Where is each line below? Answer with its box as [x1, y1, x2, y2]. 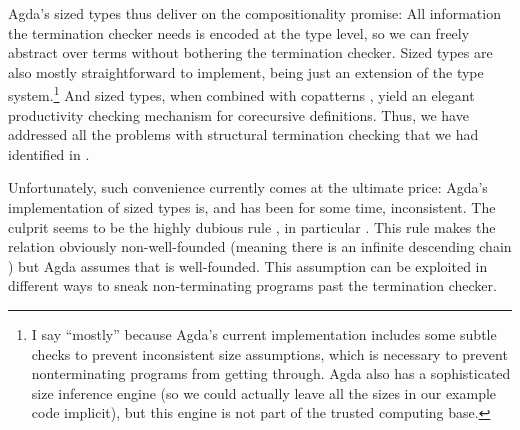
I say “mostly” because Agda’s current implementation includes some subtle [31, 323, 497, 344]
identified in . [8, 143, 90, 164]
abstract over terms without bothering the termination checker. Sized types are [8, 42, 493, 63]
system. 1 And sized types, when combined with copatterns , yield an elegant [8, 82, 475, 106]
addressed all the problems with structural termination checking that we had [8, 124, 479, 145]
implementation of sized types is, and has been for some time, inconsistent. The [8, 197, 496, 217]
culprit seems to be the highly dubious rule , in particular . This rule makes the [8, 216, 496, 237]
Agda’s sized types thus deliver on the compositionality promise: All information [8, 3, 501, 23]
